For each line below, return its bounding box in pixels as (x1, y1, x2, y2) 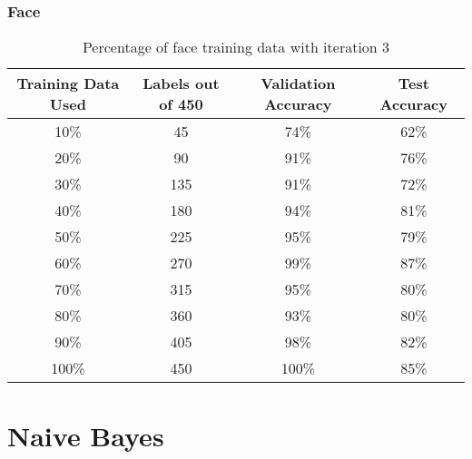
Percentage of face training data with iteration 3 (82, 36, 390, 58)
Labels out (143, 73, 220, 94)
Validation (261, 73, 336, 94)
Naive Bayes (7, 417, 164, 454)
